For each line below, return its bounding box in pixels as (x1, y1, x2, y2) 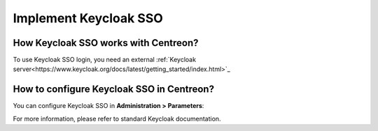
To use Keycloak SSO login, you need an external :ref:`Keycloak (13, 56, 196, 64)
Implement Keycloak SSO (13, 10, 164, 26)
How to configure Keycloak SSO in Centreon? (13, 84, 215, 95)
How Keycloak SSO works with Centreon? (13, 37, 199, 49)
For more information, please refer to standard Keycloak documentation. (13, 114, 221, 123)
